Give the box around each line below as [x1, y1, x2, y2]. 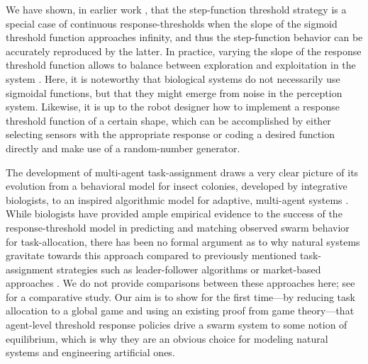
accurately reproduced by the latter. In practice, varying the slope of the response [6, 43, 362, 58]
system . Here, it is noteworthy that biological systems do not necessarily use [6, 71, 340, 86]
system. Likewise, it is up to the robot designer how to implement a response [6, 99, 340, 114]
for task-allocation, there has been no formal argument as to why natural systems [6, 234, 360, 249]
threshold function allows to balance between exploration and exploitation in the [6, 57, 356, 72]
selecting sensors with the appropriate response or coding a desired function [6, 127, 335, 142]
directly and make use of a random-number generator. [6, 140, 240, 155]
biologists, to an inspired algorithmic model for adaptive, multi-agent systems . [6, 192, 349, 207]
